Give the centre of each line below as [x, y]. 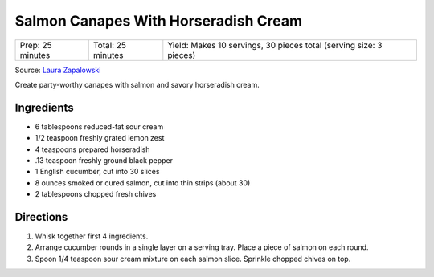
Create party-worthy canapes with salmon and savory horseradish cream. [137, 84]
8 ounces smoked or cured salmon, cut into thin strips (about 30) [143, 183]
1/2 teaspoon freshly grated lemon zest [100, 138]
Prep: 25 [36, 45]
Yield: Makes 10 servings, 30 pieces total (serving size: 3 [275, 45]
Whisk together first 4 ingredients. [92, 236]
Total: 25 [109, 45]
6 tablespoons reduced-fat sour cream [99, 126]
